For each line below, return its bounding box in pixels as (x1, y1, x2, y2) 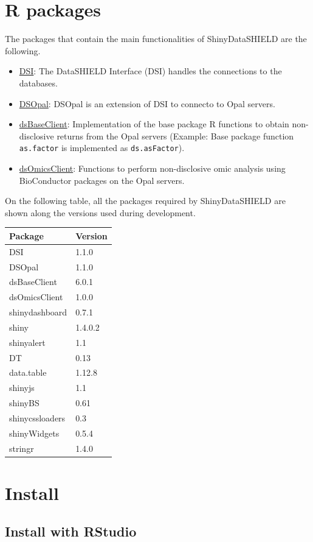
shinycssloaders (9, 411, 66, 424)
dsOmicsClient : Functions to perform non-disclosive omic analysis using (19, 161, 286, 174)
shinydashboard (9, 306, 67, 319)
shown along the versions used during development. (5, 206, 196, 219)
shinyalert (9, 336, 46, 348)
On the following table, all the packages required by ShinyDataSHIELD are (5, 194, 286, 207)
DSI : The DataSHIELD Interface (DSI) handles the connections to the (19, 65, 282, 77)
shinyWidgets (9, 426, 60, 439)
